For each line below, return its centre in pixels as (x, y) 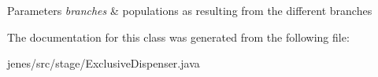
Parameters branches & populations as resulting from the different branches (190, 10)
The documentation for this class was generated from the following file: (178, 37)
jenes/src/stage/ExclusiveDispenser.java (104, 63)
